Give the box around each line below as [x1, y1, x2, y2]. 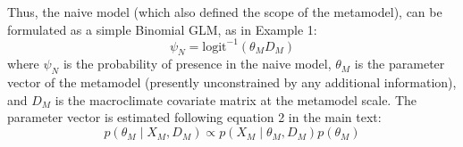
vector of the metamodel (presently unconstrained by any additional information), [7, 73, 457, 92]
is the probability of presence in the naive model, [63, 54, 332, 73]
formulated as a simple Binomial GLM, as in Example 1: [7, 20, 317, 38]
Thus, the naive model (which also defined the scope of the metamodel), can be [7, 3, 442, 20]
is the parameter [354, 54, 445, 73]
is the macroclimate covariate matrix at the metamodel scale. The [55, 90, 417, 109]
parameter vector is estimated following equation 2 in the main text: [7, 108, 382, 127]
